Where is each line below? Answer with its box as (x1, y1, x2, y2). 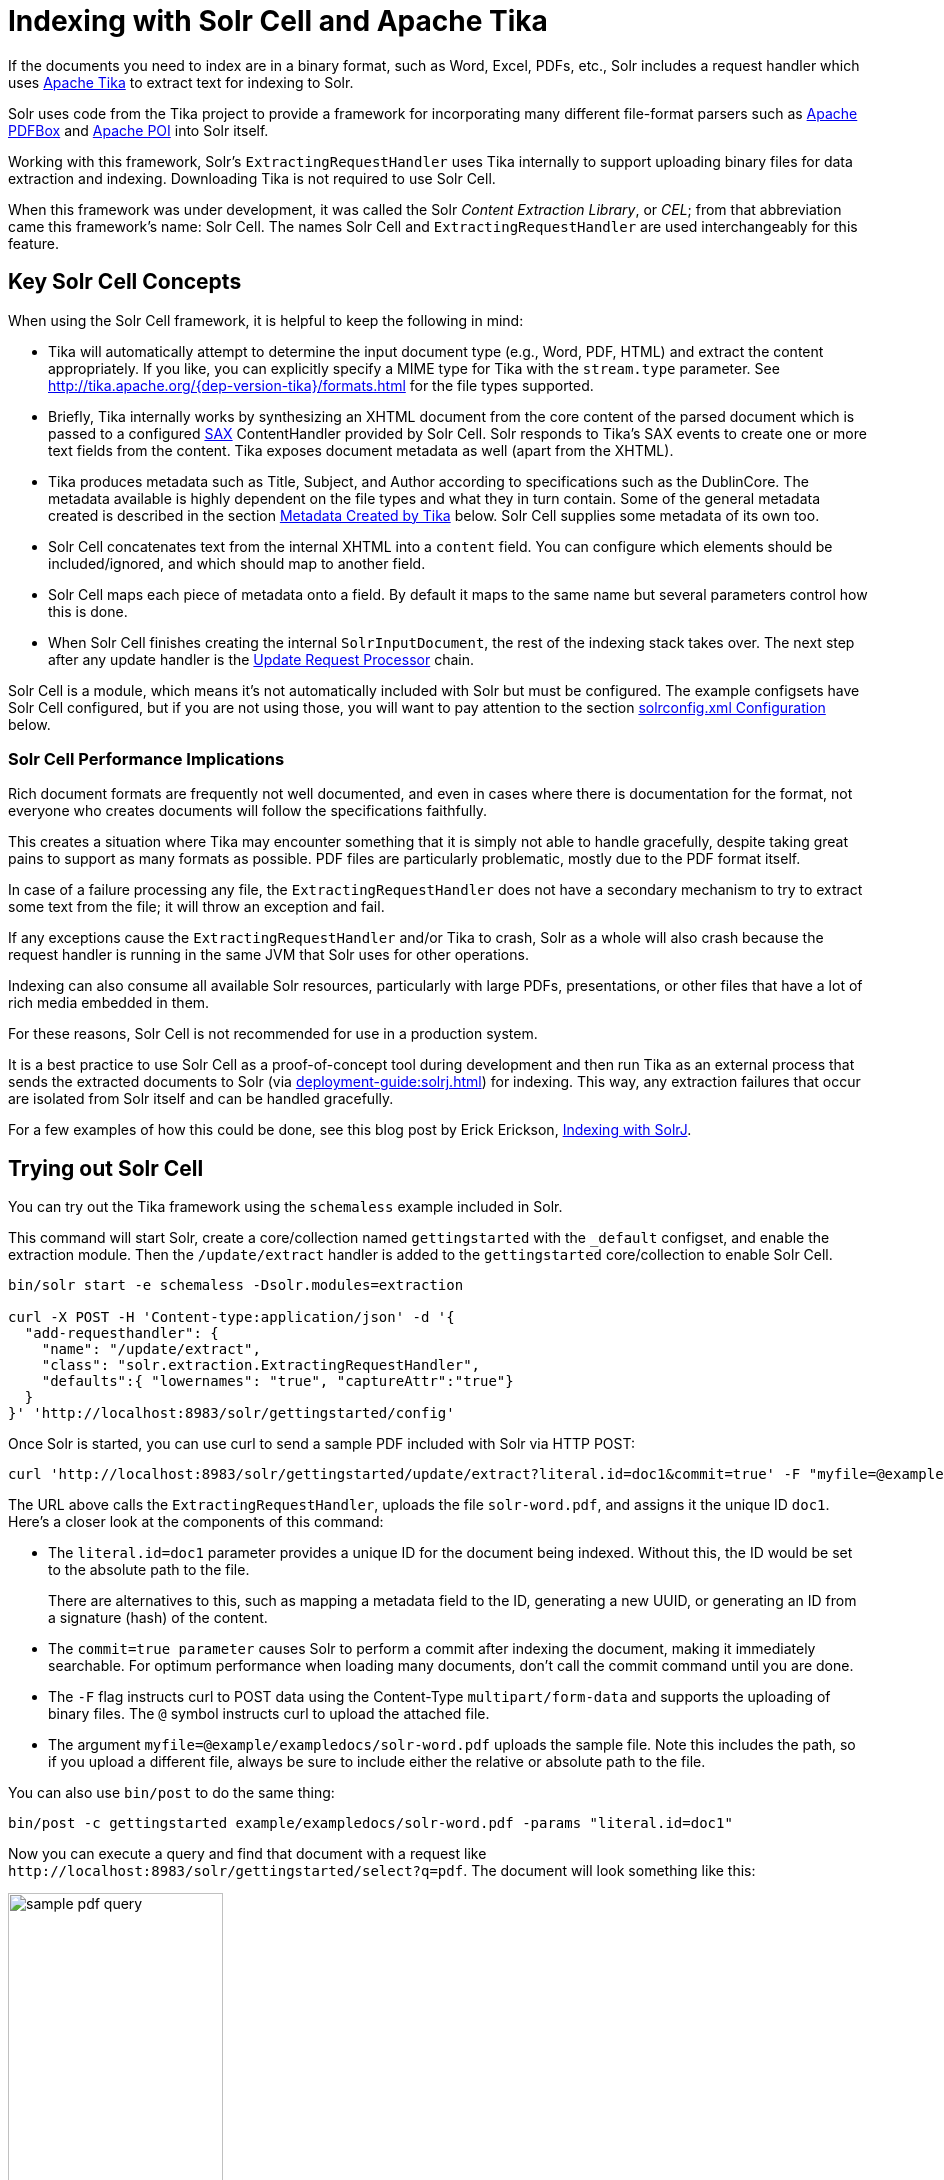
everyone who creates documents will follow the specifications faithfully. (8, 802, 488, 820)
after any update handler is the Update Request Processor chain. (48, 650, 474, 668)
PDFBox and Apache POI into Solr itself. (8, 121, 269, 139)
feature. (8, 234, 60, 252)
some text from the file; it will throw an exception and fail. (8, 898, 385, 916)
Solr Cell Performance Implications (8, 748, 285, 769)
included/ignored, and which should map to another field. (48, 554, 426, 572)
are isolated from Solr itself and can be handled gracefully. (8, 1090, 394, 1108)
